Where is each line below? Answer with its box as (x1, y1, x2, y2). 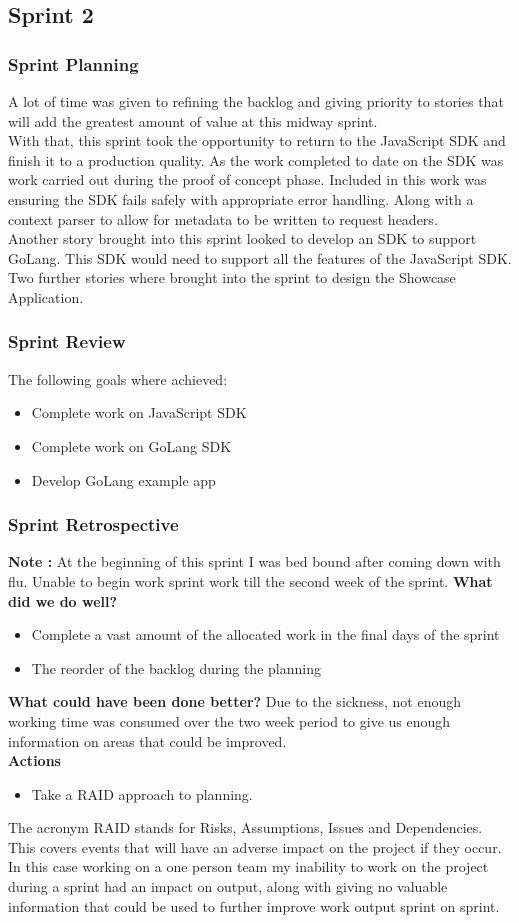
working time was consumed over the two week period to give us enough (8, 710, 451, 731)
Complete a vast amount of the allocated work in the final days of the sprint (31, 624, 500, 645)
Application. (8, 286, 84, 307)
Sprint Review (8, 329, 126, 354)
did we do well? (8, 590, 118, 611)
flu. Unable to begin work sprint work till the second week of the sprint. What (8, 570, 493, 591)
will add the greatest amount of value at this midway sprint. (8, 110, 378, 131)
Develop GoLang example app (31, 469, 216, 490)
